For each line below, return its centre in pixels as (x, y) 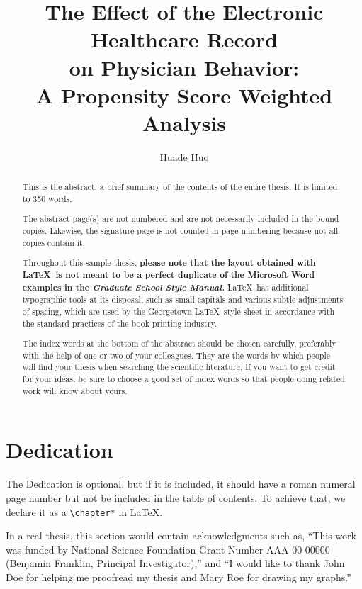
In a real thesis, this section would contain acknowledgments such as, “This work (181, 535)
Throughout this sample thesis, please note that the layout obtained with (169, 263)
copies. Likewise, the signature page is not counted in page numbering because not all (180, 231)
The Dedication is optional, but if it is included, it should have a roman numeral (181, 484)
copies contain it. (54, 242)
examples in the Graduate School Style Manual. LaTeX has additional (165, 287)
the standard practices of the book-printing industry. (119, 323)
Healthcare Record (184, 39)
